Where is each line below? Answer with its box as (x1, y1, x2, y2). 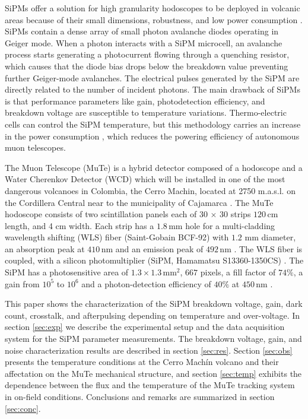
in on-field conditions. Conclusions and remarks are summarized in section (5, 391, 275, 402)
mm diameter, (245, 231, 296, 243)
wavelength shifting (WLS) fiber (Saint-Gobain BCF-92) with (5, 231, 229, 243)
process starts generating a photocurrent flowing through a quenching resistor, (5, 48, 290, 61)
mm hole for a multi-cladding (169, 219, 275, 231)
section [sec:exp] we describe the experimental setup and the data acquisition (5, 320, 285, 333)
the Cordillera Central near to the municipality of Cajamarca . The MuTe (5, 196, 274, 208)
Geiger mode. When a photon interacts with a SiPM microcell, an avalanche (5, 36, 282, 49)
